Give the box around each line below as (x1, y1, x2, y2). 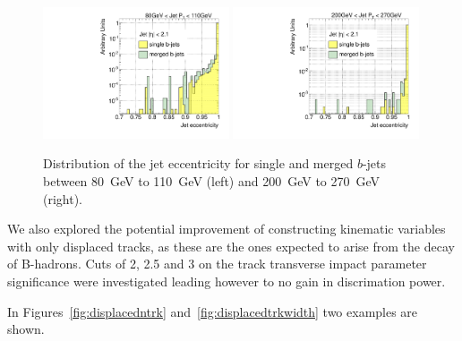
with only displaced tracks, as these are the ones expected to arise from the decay (7, 236, 455, 255)
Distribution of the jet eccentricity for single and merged (43, 154, 354, 173)
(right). (43, 189, 83, 208)
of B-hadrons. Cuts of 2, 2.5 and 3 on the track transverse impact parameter (7, 254, 427, 273)
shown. (7, 320, 45, 338)
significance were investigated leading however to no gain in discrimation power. (7, 271, 446, 290)
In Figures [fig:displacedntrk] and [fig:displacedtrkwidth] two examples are (7, 302, 418, 320)
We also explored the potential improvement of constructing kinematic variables (7, 219, 446, 238)
